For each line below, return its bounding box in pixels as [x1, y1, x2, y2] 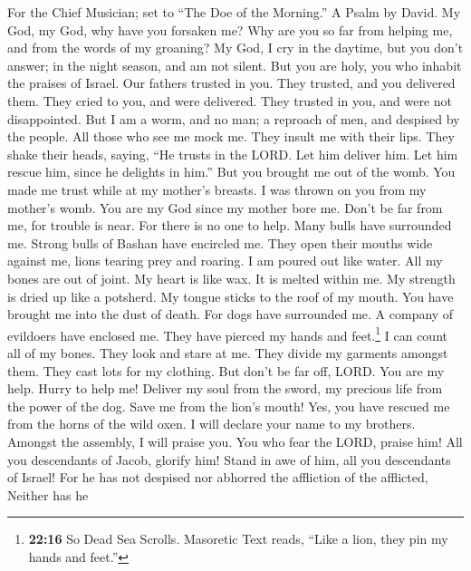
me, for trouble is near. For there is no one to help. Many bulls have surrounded [7, 216, 452, 235]
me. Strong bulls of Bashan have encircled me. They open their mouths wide [7, 233, 433, 252]
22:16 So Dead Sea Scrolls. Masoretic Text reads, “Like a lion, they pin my [28, 529, 448, 548]
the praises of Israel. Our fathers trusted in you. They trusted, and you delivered [7, 73, 456, 92]
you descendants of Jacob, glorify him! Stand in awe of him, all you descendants [7, 450, 451, 469]
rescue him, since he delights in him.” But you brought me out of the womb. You [7, 162, 456, 181]
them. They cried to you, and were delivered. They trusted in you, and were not [7, 91, 453, 110]
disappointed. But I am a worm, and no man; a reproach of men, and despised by [7, 109, 460, 128]
